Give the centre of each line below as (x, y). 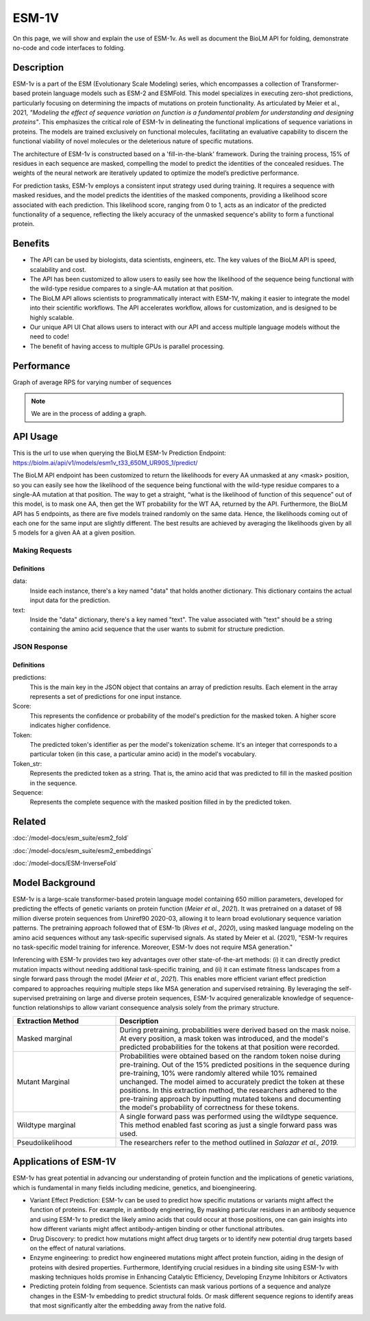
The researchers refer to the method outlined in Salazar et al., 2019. (229, 1142)
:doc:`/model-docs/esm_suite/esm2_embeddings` (83, 850)
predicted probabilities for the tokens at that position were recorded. (230, 1047)
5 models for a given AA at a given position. (74, 533)
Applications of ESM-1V (64, 1162)
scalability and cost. (58, 269)
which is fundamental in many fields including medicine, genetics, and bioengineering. (135, 1187)
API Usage (35, 437)
